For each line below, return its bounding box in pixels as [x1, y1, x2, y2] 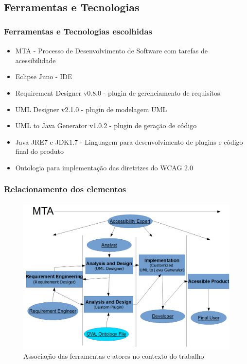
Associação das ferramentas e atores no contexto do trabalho [23, 351, 204, 361]
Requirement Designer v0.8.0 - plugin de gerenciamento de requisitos [15, 88, 220, 98]
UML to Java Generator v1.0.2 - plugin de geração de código [15, 120, 197, 131]
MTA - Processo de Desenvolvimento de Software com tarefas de [15, 46, 208, 56]
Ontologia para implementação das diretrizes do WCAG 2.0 [15, 162, 193, 172]
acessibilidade [15, 55, 56, 65]
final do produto [15, 146, 64, 156]
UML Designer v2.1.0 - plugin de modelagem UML [15, 104, 167, 114]
